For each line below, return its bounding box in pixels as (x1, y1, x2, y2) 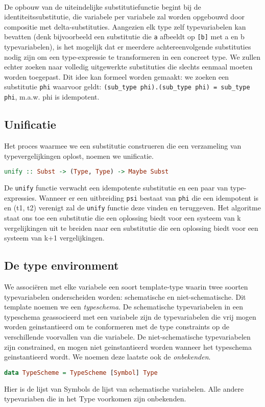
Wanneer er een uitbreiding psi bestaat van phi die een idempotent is (39, 192, 259, 203)
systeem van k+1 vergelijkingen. (4, 232, 105, 243)
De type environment (4, 257, 119, 273)
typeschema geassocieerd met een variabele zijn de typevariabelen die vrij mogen (4, 311, 256, 322)
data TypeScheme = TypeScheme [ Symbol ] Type (4, 369, 158, 376)
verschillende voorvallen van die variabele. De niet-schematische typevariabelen (4, 331, 251, 342)
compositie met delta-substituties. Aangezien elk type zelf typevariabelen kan (4, 21, 246, 32)
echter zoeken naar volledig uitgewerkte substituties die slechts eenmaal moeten (4, 61, 253, 72)
